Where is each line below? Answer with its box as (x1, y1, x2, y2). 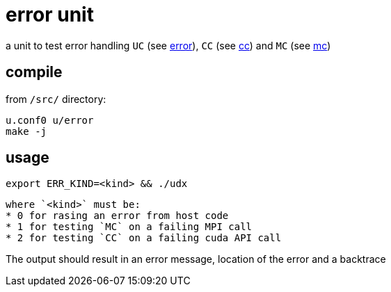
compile (6, 63, 63, 81)
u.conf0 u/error (6, 114, 94, 126)
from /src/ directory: (6, 92, 106, 105)
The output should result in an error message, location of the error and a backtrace (6, 253, 386, 266)
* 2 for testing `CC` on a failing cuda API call (6, 232, 282, 244)
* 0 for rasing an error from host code (6, 210, 229, 222)
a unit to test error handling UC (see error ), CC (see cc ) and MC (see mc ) (6, 39, 331, 51)
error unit (6, 3, 94, 26)
